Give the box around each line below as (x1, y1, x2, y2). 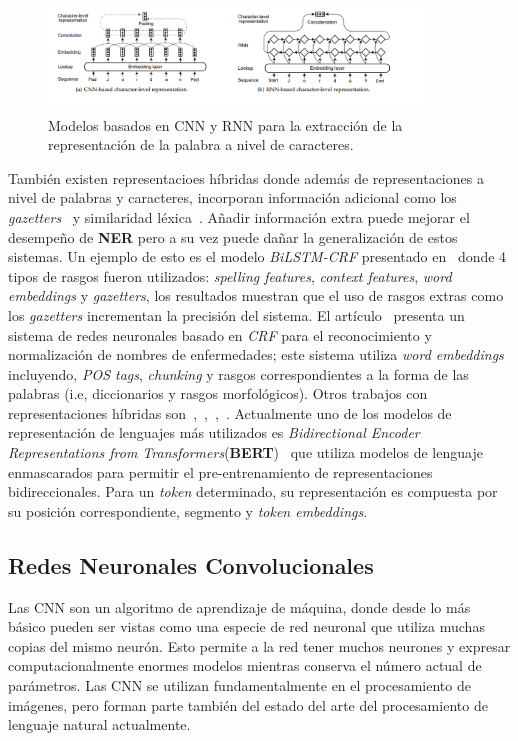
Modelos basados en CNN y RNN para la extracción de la (48, 114, 403, 135)
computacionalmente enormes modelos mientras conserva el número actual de (8, 655, 482, 676)
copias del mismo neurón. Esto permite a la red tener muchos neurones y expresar (8, 635, 511, 656)
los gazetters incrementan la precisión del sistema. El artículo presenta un (8, 304, 465, 325)
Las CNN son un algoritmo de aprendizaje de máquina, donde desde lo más (8, 596, 471, 617)
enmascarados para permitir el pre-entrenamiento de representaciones (8, 461, 433, 482)
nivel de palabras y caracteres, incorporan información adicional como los (8, 187, 457, 208)
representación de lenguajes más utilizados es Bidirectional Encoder (8, 422, 420, 443)
